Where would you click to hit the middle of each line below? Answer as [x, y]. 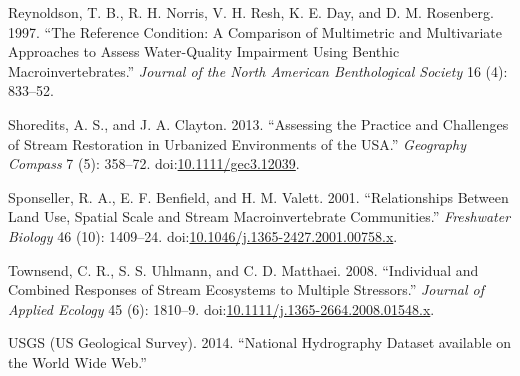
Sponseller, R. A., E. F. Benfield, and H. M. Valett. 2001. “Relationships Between [258, 196]
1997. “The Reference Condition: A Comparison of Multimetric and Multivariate [255, 31]
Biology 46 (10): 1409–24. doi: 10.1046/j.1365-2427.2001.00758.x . [203, 235]
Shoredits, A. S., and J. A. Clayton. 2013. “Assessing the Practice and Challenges [258, 123]
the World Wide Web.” [77, 361]
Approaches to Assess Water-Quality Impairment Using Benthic [204, 51]
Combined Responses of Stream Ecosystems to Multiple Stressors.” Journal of [246, 289]
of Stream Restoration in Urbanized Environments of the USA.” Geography [237, 143]
